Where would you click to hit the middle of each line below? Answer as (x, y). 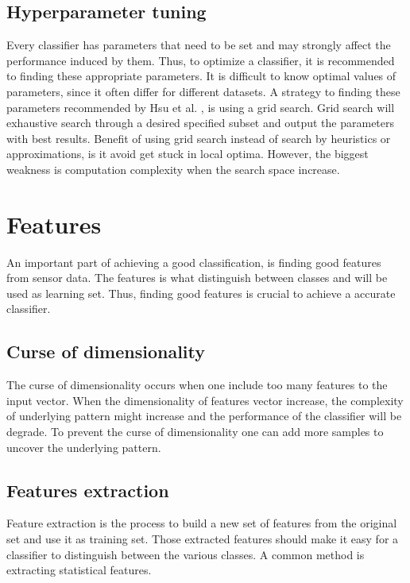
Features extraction (88, 490)
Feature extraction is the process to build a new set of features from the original (202, 523)
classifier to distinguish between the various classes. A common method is (186, 554)
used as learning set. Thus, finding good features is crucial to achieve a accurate (201, 293)
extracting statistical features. (79, 570)
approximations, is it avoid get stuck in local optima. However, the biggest (188, 154)
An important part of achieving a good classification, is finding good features (194, 262)
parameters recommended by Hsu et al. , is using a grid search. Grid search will (201, 107)
